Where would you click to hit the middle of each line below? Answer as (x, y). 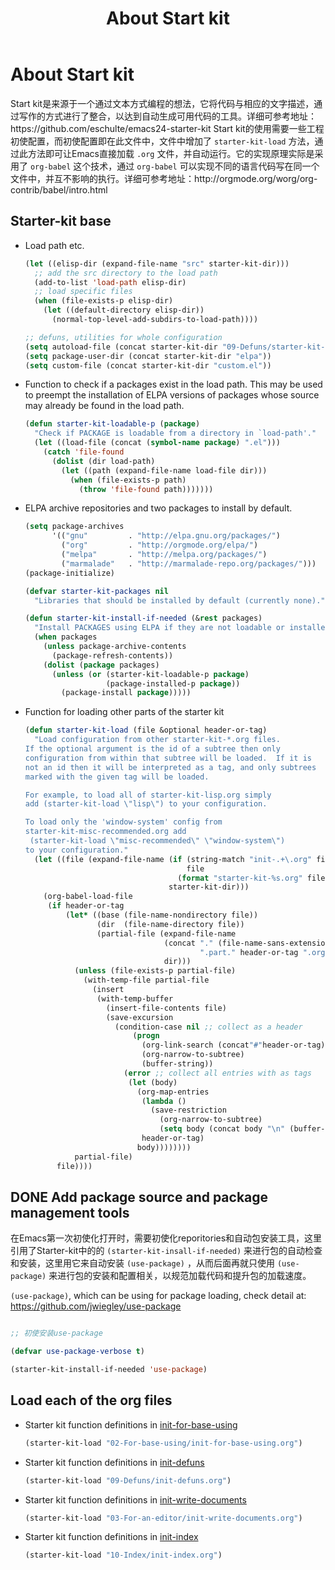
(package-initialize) (69, 573)
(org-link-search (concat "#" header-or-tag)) (235, 1045)
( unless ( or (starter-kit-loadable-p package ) (150, 674)
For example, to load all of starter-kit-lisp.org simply (148, 795)
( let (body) (153, 1082)
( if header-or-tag (86, 906)
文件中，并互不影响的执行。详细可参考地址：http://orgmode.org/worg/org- (164, 178)
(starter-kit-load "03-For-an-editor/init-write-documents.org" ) (163, 1518)
